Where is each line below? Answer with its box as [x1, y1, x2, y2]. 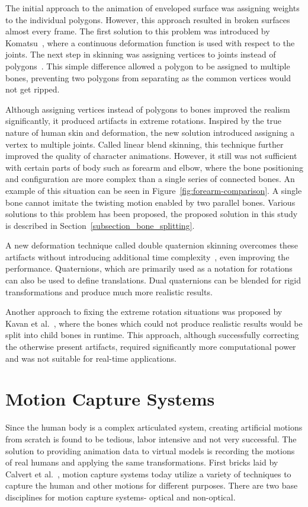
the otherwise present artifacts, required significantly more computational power [5, 340, 296, 353]
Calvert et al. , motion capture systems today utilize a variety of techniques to [5, 467, 291, 480]
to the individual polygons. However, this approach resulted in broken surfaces [5, 13, 290, 25]
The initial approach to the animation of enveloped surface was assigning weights [5, 2, 300, 14]
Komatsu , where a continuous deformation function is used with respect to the [5, 36, 295, 49]
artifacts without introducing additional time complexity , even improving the [5, 250, 290, 263]
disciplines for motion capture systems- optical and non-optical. [5, 490, 236, 503]
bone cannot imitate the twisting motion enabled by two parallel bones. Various [5, 196, 296, 208]
